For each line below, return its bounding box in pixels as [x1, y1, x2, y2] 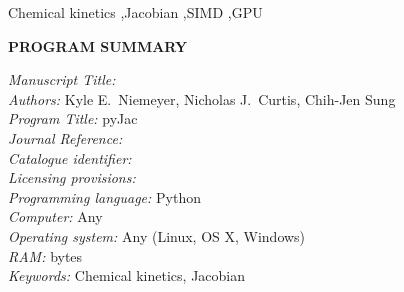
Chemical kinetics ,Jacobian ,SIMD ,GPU [8, 2, 263, 22]
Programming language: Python [8, 186, 201, 207]
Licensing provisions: [8, 167, 136, 188]
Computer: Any [8, 206, 103, 227]
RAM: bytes [8, 245, 83, 266]
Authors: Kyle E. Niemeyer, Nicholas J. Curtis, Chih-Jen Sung [8, 88, 396, 109]
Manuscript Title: [8, 69, 116, 90]
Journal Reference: [8, 127, 123, 148]
